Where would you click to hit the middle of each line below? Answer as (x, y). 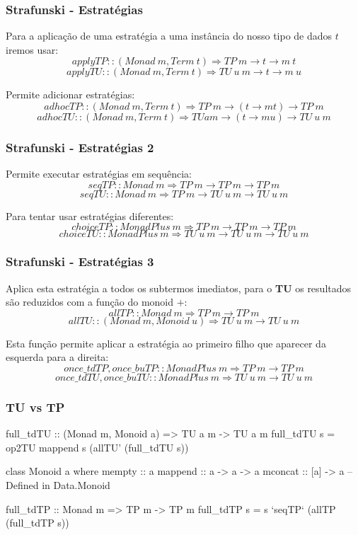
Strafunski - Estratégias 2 (80, 147)
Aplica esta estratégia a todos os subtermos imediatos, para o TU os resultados (179, 288)
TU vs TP (35, 407)
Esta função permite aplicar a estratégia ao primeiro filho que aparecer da (166, 343)
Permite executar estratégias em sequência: (99, 174)
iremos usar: (32, 49)
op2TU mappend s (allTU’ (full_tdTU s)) (97, 447)
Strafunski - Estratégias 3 (80, 261)
